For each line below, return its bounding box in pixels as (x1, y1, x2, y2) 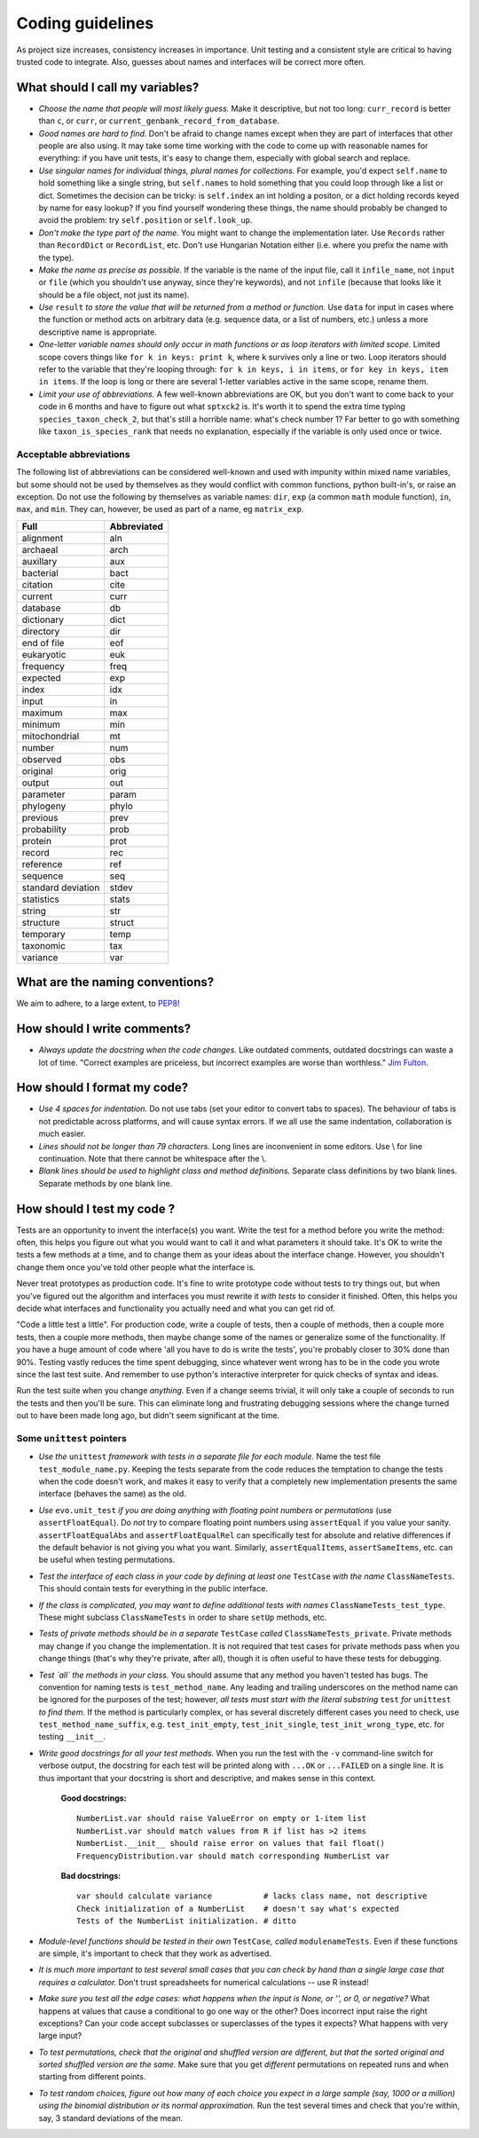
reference (21, 857, 63, 870)
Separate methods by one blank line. (38, 1178, 173, 1188)
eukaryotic (21, 648, 67, 660)
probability (21, 823, 67, 835)
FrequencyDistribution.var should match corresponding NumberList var (76, 1850, 390, 1861)
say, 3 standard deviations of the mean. (38, 2112, 184, 2123)
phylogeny (21, 800, 67, 812)
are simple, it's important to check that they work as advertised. (38, 1948, 272, 1959)
